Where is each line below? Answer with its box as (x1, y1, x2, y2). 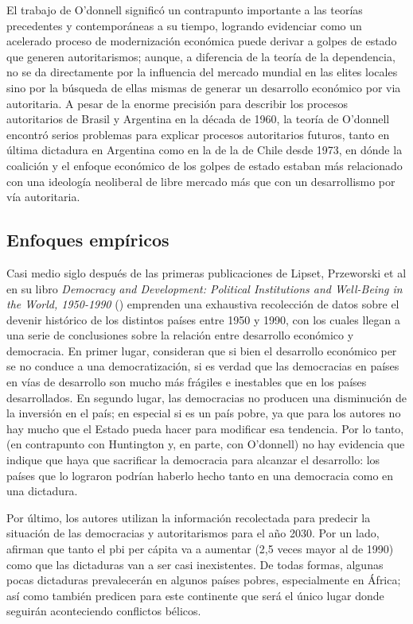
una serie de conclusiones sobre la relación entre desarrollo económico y (6, 327, 354, 343)
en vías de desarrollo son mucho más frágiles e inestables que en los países (6, 374, 367, 390)
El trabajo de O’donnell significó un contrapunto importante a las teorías (6, 2, 363, 17)
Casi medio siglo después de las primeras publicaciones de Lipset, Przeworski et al (6, 264, 407, 281)
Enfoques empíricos (6, 227, 169, 252)
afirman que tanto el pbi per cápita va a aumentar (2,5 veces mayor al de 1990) (6, 541, 394, 557)
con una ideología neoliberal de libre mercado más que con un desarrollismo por (6, 172, 395, 189)
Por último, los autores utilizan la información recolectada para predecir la (6, 509, 371, 525)
